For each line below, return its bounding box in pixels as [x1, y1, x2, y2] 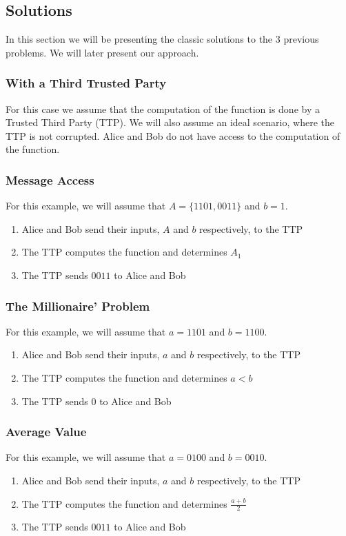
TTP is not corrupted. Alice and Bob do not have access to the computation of [6, 128, 340, 143]
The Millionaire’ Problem [6, 297, 150, 314]
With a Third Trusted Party [6, 74, 167, 92]
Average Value [6, 423, 87, 440]
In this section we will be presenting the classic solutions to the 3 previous [6, 32, 319, 46]
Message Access [6, 171, 94, 188]
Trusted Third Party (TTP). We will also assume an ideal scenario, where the [6, 115, 334, 130]
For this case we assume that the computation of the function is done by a [6, 101, 320, 116]
